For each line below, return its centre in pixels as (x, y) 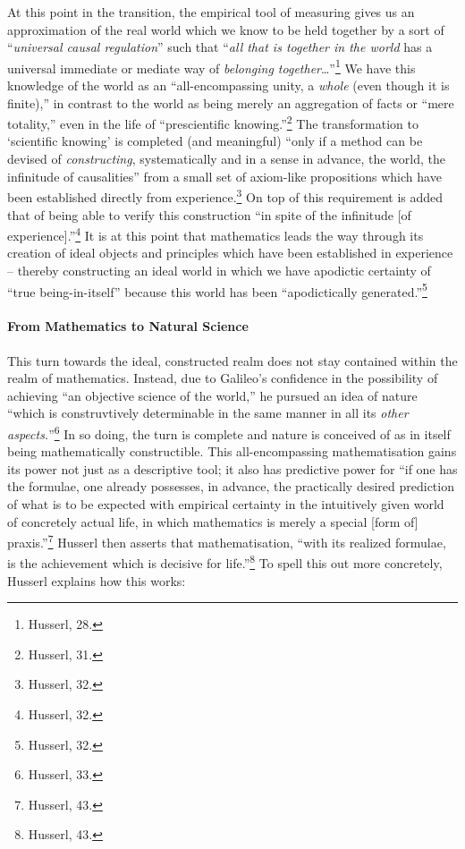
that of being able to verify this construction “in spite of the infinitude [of (209, 214)
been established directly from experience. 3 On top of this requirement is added (225, 195)
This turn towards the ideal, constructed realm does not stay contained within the (232, 360)
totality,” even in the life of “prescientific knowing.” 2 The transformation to (213, 122)
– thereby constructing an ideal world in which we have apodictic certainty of (219, 270)
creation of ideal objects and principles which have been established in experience (230, 253)
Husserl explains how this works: (97, 580)
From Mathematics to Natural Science (128, 326)
